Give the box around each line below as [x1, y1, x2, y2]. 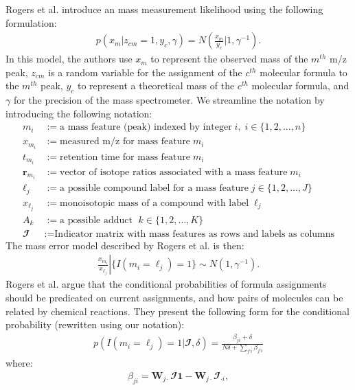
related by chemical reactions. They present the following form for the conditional [5, 303, 350, 318]
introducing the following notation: [5, 106, 152, 120]
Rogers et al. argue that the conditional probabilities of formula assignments [5, 277, 327, 291]
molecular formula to [260, 65, 347, 79]
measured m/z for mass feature [60, 137, 191, 147]
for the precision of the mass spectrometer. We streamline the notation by [13, 93, 325, 107]
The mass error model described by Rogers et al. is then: [5, 238, 244, 252]
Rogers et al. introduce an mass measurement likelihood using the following [5, 2, 323, 16]
